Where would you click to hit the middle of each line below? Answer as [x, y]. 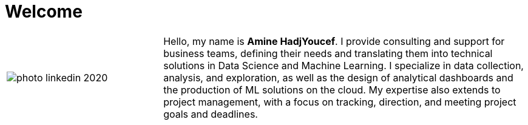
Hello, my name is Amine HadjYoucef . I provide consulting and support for [334, 41]
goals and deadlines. [211, 114]
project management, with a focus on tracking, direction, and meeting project [340, 102]
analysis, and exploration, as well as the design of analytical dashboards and [338, 77]
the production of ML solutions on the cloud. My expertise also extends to [332, 90]
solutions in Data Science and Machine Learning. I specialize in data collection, [344, 65]
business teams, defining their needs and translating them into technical [328, 53]
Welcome [44, 12]
